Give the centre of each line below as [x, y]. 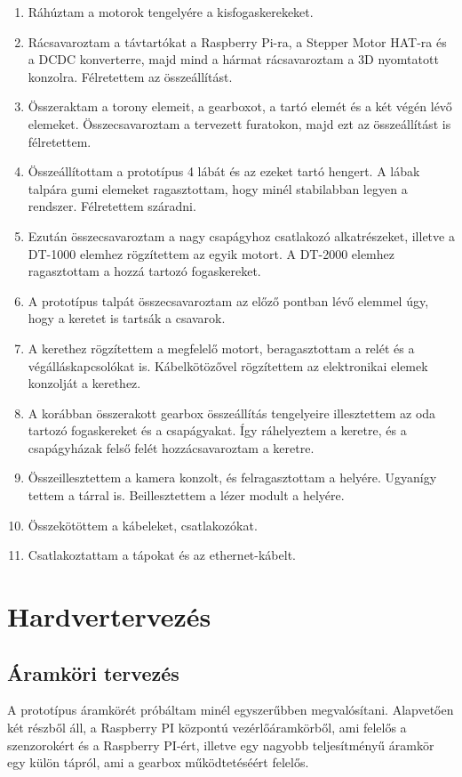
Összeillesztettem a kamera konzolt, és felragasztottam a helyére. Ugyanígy [232, 478]
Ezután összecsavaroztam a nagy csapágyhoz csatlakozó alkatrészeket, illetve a [241, 235]
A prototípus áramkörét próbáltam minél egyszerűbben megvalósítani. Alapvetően [231, 710]
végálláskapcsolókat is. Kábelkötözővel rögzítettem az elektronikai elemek [228, 365]
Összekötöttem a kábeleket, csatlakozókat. [143, 525]
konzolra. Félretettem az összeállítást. [130, 76]
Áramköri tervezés [93, 672]
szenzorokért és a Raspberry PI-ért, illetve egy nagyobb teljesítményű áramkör [221, 745]
